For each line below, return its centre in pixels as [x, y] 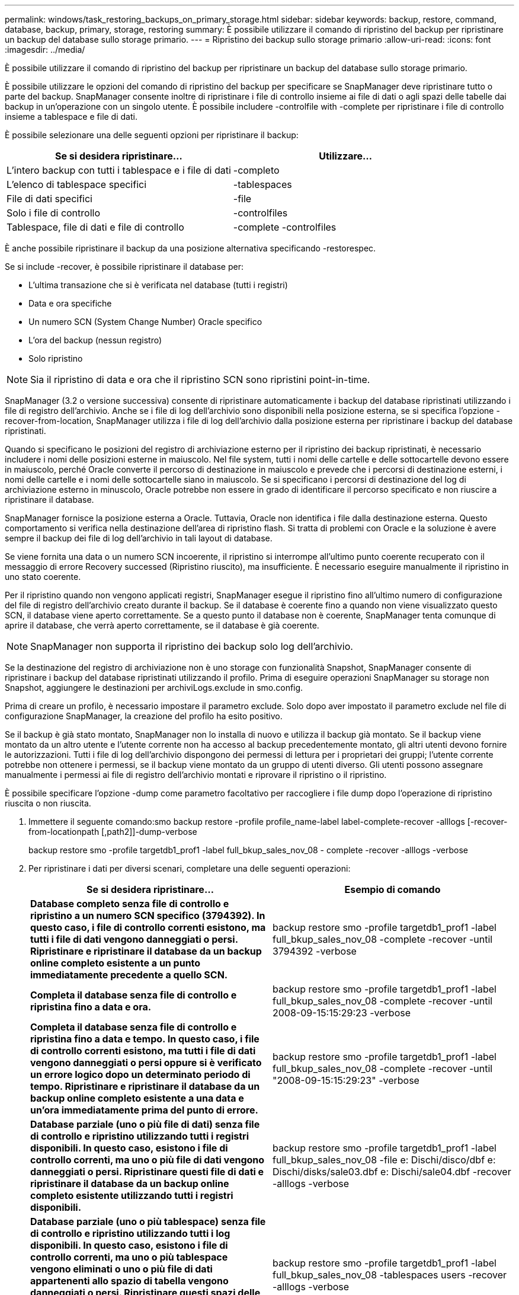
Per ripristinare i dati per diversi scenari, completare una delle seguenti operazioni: [190, 868]
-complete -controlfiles [285, 227]
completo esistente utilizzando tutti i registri [132, 1195]
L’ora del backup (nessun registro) [95, 340]
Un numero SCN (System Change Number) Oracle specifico [145, 322]
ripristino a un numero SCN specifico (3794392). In [148, 916]
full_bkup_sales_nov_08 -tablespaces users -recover [390, 1275]
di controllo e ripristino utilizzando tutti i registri [140, 1136]
